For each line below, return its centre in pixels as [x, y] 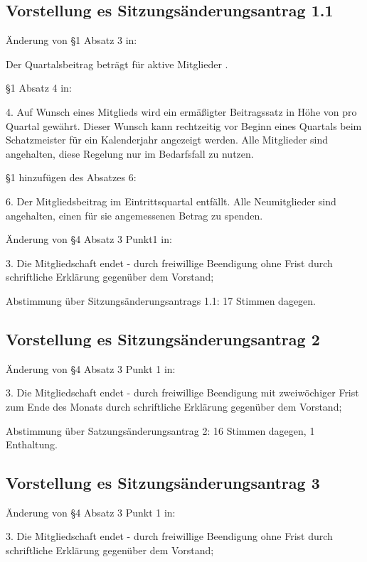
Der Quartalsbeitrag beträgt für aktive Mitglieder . [117, 64]
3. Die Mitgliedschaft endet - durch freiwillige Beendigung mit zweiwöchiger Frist [182, 393]
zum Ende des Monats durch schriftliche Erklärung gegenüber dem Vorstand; [174, 406]
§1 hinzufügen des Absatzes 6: [71, 177]
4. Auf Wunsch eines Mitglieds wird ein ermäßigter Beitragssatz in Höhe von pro [181, 111]
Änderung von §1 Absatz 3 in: [71, 40]
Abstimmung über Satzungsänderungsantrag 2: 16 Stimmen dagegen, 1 [160, 430]
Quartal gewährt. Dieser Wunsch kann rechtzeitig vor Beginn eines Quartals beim [184, 125]
